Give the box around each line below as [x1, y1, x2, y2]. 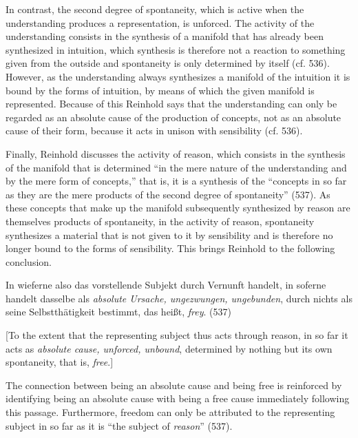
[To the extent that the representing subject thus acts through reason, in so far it [6, 328, 348, 342]
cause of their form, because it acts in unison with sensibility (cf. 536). [6, 123, 303, 138]
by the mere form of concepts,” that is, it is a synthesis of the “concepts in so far [6, 174, 347, 188]
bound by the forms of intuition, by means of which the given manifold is [6, 83, 315, 97]
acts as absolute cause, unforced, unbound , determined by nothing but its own [6, 341, 333, 355]
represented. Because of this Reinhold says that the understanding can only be [6, 96, 337, 111]
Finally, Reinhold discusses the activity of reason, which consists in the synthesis [6, 146, 346, 160]
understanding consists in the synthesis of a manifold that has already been [6, 29, 324, 43]
